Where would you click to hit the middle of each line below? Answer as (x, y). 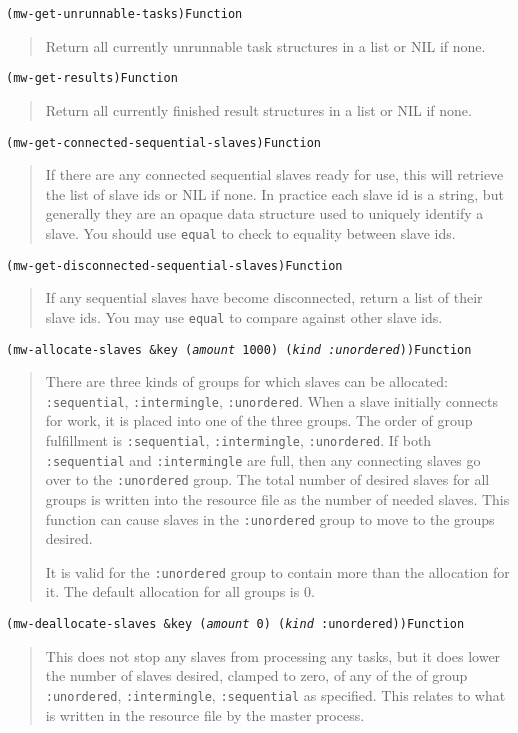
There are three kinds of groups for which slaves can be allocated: (247, 381)
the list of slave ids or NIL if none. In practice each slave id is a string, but (274, 193)
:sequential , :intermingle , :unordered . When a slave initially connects (272, 400)
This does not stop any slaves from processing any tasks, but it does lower (273, 655)
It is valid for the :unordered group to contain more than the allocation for (277, 571)
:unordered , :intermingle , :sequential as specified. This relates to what (275, 694)
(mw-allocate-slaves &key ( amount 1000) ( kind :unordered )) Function (239, 349)
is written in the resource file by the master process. (205, 714)
